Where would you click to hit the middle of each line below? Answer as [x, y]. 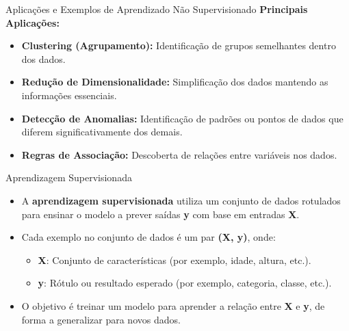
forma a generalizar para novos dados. [101, 319]
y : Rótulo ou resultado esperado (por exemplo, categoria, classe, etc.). [185, 283]
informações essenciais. [69, 95]
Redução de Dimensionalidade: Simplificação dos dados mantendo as [175, 82]
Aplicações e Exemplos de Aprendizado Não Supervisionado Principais [157, 9]
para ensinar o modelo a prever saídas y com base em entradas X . [160, 214]
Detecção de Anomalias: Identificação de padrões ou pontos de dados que [182, 118]
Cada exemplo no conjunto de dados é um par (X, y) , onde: [148, 237]
